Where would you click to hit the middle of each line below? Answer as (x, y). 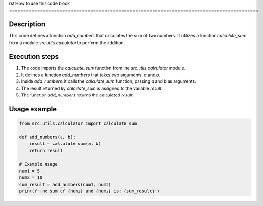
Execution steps (34, 56)
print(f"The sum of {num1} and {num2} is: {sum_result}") (89, 191)
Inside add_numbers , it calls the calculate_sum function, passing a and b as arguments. (108, 81)
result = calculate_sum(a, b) (65, 144)
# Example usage (39, 164)
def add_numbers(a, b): (47, 137)
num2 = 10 (31, 178)
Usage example (33, 109)
